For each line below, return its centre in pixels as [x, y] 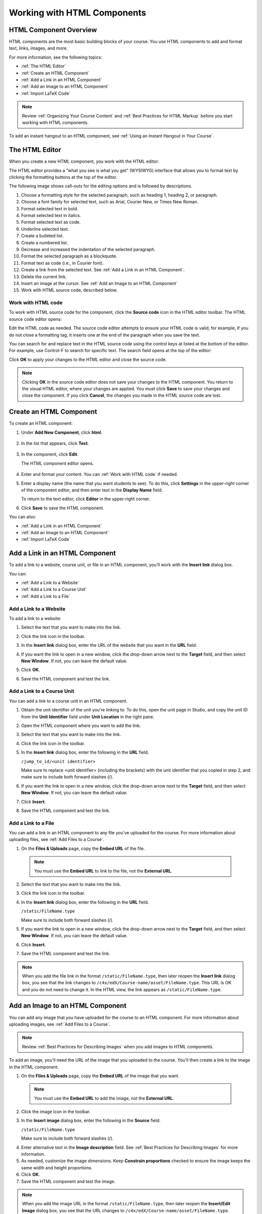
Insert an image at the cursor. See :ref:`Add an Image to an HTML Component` [99, 283]
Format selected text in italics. [51, 215]
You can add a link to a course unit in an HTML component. [68, 701]
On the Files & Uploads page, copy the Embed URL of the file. [83, 848]
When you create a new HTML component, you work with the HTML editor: [84, 161]
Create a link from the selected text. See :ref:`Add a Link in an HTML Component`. [103, 270]
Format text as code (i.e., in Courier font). [62, 263]
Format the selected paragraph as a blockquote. [69, 256]
